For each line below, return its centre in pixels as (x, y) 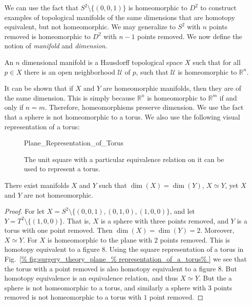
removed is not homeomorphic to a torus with (73, 297)
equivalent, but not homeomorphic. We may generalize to (90, 27)
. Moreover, (217, 230)
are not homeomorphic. (59, 194)
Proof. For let (25, 211)
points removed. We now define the (190, 36)
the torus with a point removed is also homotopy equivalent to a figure (110, 268)
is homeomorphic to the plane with (100, 239)
